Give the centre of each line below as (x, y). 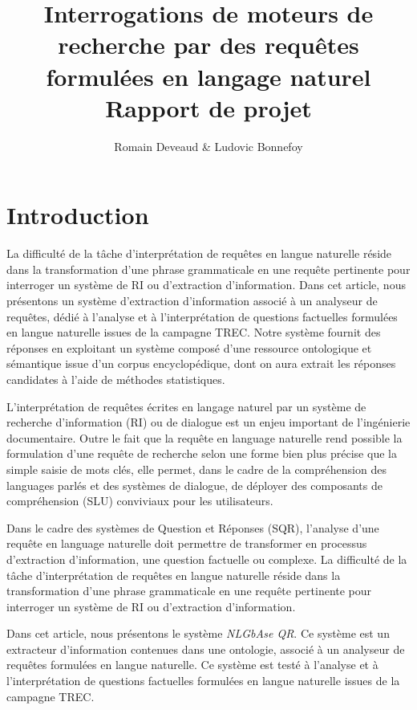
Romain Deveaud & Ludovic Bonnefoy (208, 146)
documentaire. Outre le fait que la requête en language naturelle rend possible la (204, 437)
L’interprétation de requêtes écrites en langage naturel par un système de (186, 406)
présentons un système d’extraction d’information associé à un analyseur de (192, 300)
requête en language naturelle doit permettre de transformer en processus (187, 543)
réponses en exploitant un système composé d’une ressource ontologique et (189, 347)
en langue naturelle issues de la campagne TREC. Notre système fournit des (194, 332)
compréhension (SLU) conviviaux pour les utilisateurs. (140, 501)
